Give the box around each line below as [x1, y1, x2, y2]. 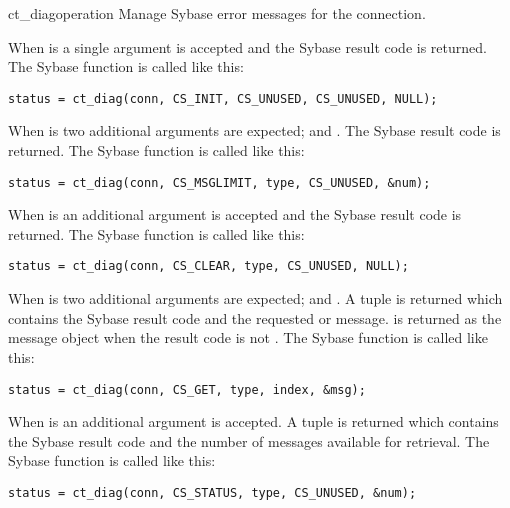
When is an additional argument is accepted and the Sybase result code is [8, 204, 462, 225]
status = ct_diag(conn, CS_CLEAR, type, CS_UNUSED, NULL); [8, 259, 409, 274]
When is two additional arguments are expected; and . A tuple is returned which [8, 288, 503, 309]
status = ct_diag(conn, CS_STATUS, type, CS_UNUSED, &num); [8, 485, 417, 500]
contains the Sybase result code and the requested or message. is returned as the [8, 307, 502, 328]
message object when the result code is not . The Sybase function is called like [8, 327, 488, 348]
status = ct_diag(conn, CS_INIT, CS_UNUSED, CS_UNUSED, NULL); [8, 91, 438, 106]
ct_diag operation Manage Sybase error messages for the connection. [8, 3, 426, 23]
